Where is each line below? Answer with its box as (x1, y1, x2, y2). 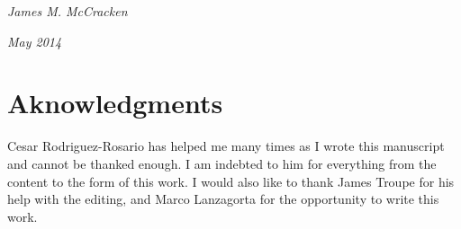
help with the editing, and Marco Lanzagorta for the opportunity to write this (7, 189, 439, 208)
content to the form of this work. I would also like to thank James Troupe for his (7, 172, 455, 190)
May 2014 (7, 31, 62, 50)
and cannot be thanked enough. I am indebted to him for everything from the (7, 154, 437, 172)
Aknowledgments (7, 84, 223, 121)
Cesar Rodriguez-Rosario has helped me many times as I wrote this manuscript (7, 137, 445, 155)
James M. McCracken (7, 2, 128, 20)
